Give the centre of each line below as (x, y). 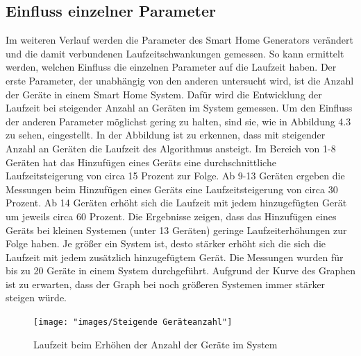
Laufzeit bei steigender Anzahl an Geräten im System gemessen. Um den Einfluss (179, 108)
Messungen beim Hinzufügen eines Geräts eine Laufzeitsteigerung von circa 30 (172, 189)
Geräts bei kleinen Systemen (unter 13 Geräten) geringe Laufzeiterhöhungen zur (176, 230)
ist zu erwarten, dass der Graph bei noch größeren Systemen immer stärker (166, 284)
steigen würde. (36, 297)
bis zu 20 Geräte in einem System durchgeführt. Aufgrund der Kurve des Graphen (180, 270)
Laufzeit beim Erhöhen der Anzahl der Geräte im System (156, 344)
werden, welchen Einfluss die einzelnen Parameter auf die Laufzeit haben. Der (171, 67)
